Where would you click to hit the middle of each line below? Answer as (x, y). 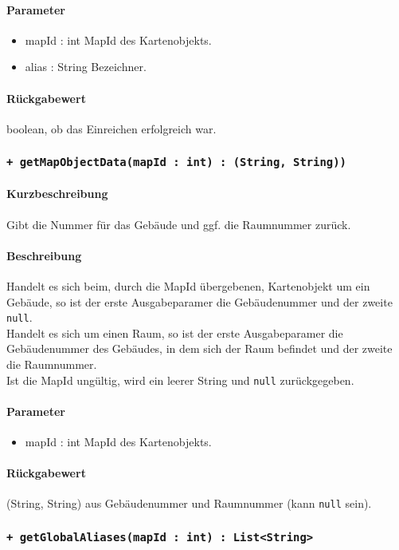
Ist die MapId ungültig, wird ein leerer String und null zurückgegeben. (180, 380)
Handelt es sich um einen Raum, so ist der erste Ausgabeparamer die (175, 332)
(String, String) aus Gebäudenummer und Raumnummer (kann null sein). (189, 503)
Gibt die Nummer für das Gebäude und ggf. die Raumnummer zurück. (179, 224)
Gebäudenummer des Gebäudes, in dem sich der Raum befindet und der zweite (199, 348)
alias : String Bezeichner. (86, 67)
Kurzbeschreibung (57, 194)
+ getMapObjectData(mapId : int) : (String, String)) (176, 162)
